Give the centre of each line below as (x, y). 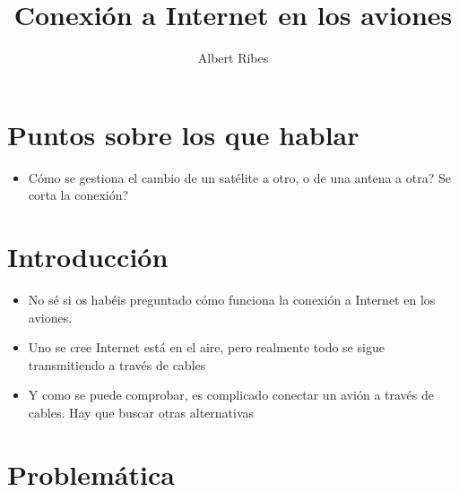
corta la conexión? (78, 195)
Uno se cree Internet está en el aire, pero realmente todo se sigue (206, 347)
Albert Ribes (233, 58)
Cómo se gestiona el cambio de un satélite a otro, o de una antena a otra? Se (239, 177)
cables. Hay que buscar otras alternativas (141, 412)
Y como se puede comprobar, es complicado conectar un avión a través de (231, 395)
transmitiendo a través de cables (117, 364)
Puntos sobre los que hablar (183, 134)
